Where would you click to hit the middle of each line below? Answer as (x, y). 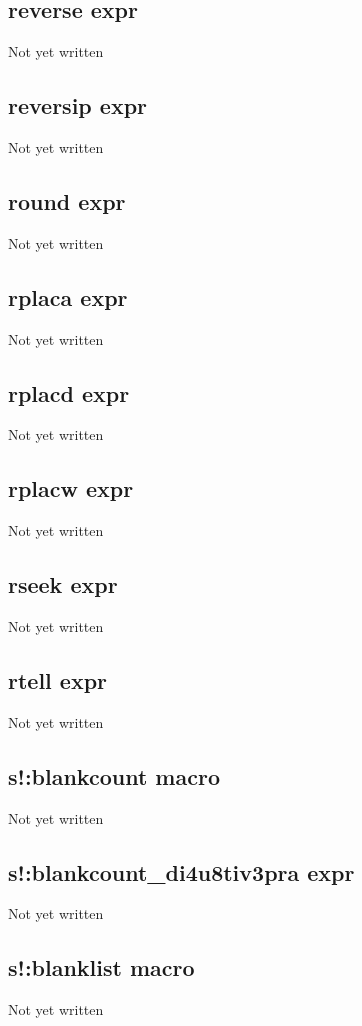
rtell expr (58, 679)
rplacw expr (71, 488)
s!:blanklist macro (101, 967)
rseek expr (63, 584)
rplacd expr (69, 392)
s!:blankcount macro (114, 775)
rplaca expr (68, 296)
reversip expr (77, 105)
